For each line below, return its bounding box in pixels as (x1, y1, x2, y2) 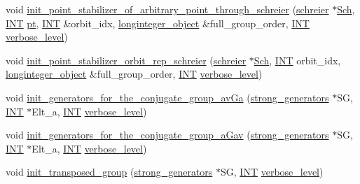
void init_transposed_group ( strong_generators (6, 164, 213, 179)
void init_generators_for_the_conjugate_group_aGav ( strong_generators (6, 127, 329, 142)
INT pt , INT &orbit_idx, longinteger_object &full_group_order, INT (6, 15, 310, 30)
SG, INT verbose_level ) (221, 164, 324, 179)
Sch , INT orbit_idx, (254, 52, 341, 67)
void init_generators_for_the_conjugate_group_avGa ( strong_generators (6, 90, 329, 104)
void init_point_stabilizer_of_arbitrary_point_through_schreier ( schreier (6, 2, 329, 16)
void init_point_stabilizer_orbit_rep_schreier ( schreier (6, 52, 247, 67)
